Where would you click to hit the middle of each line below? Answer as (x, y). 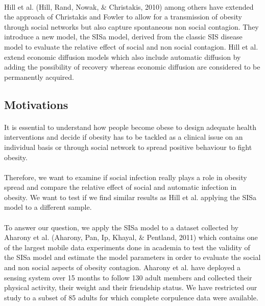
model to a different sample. (48, 207)
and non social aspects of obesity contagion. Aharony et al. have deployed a (123, 267)
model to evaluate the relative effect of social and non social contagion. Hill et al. (131, 46)
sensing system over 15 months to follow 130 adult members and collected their (128, 277)
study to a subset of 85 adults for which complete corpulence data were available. (131, 297)
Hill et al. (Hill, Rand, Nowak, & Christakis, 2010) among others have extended (129, 6)
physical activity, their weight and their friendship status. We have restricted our (131, 287)
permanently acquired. (39, 76)
